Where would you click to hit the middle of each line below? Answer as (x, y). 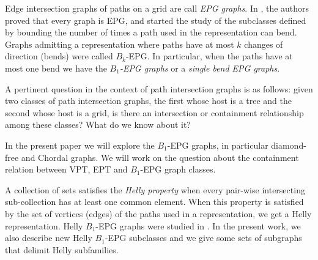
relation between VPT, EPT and (66, 169)
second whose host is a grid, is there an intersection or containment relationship (154, 112)
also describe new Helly (49, 238)
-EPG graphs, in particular (218, 145)
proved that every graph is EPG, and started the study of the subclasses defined (156, 20)
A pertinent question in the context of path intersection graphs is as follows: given (159, 88)
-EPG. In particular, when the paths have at (209, 56)
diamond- (289, 145)
